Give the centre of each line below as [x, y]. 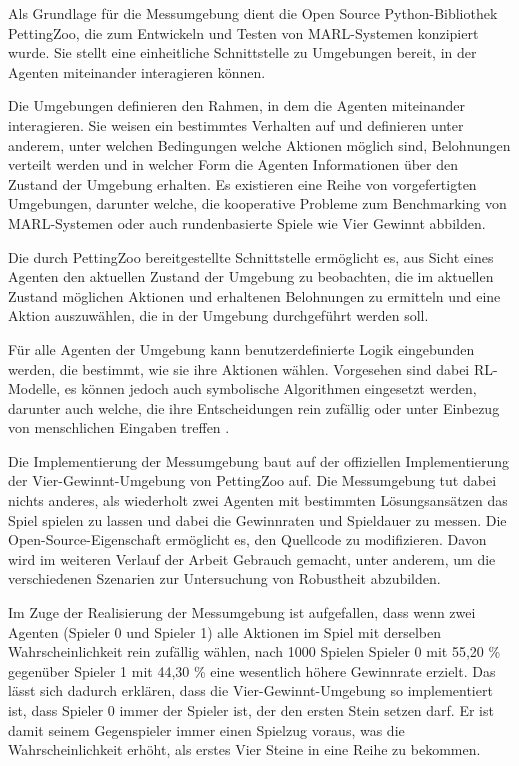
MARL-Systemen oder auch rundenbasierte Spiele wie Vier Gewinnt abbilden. [247, 222]
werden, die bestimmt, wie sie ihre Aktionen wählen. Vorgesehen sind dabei [239, 368]
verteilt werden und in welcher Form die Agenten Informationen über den [233, 164]
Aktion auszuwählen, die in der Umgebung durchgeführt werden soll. [218, 315]
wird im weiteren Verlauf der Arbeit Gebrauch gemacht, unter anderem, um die [252, 558]
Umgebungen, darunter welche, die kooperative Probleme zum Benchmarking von [257, 203]
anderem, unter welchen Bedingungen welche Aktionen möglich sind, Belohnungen [259, 144]
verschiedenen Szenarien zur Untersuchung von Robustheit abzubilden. [224, 578]
